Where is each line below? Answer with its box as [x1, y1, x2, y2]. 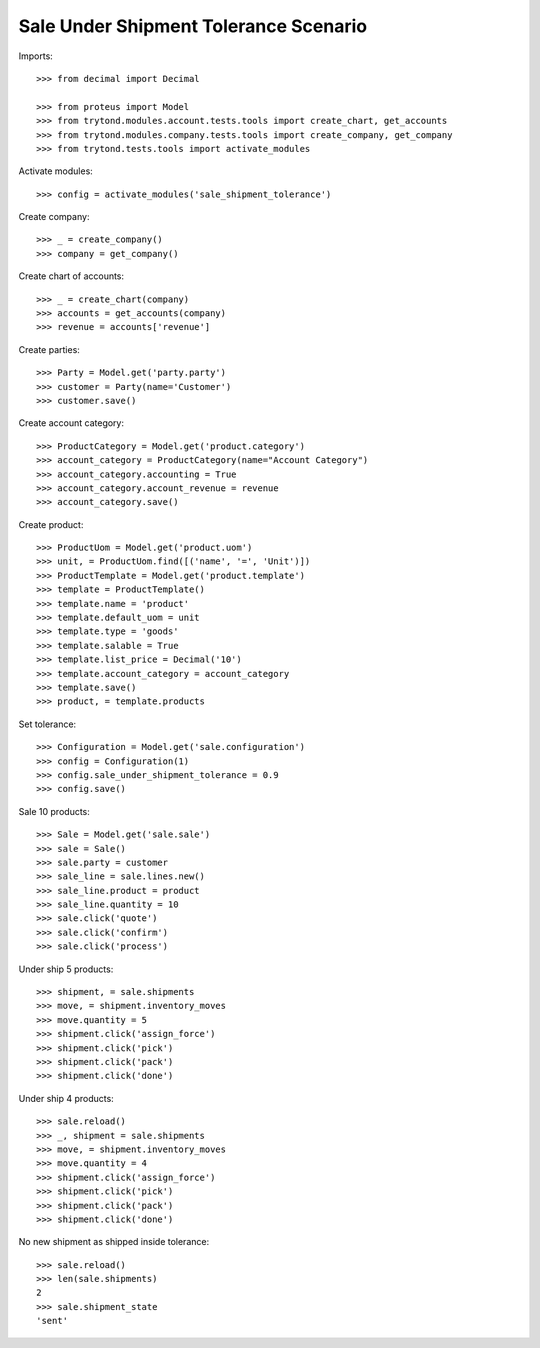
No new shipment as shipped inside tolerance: [18, 1236, 210, 1248]
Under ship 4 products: [18, 1092, 114, 1104]
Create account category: [18, 417, 125, 429]
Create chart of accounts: [18, 270, 125, 282]
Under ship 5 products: [18, 963, 114, 975]
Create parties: [18, 343, 80, 355]
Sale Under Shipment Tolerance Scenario [18, 15, 368, 37]
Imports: [18, 50, 54, 62]
